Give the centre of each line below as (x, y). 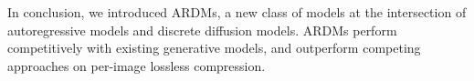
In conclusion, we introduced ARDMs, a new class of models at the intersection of (237, 12)
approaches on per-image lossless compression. (137, 65)
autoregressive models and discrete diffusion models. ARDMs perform (202, 30)
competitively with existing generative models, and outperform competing (214, 48)
